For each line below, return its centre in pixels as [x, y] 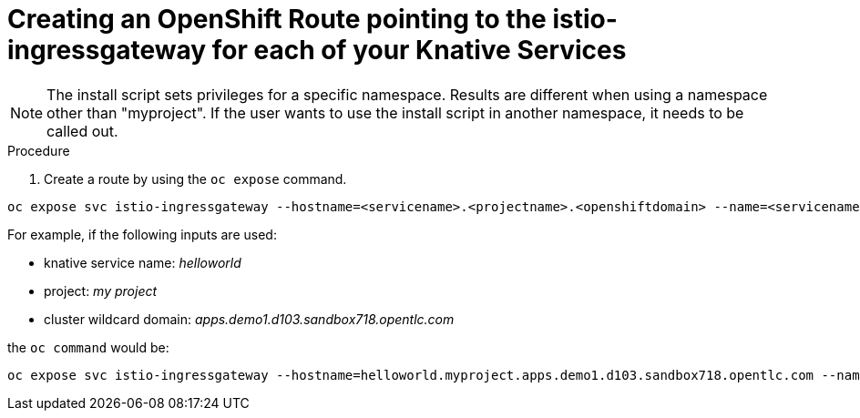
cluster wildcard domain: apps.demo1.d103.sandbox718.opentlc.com [249, 319]
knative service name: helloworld [143, 262]
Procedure [39, 150]
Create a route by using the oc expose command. [195, 178]
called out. [82, 131]
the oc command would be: [88, 347]
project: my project [101, 291]
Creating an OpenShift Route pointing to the [277, 19]
